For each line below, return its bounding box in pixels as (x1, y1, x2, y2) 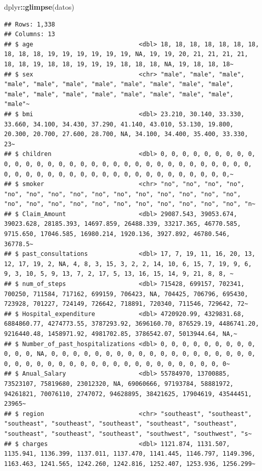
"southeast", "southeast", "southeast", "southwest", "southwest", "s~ (4, 430, 252, 437)
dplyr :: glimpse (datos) (4, 2, 74, 12)
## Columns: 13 (4, 31, 55, 38)
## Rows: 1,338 (4, 20, 55, 28)
